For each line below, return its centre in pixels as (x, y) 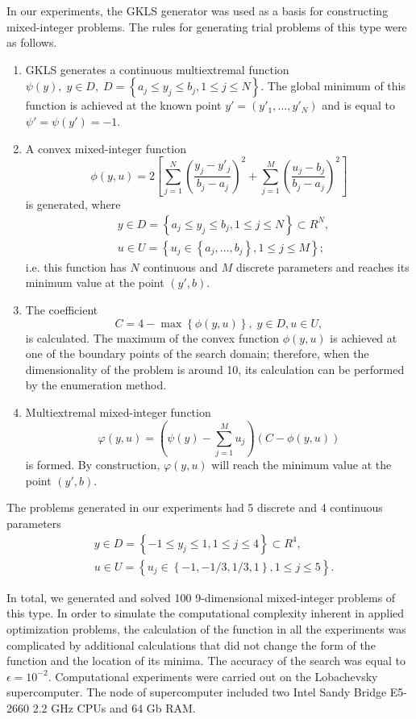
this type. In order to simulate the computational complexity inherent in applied (206, 613)
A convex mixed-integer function (106, 148)
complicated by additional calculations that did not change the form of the (191, 644)
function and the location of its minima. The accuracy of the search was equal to (206, 661)
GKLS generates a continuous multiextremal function (157, 69)
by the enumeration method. (96, 385)
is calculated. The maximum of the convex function (152, 337)
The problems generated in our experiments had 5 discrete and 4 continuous (195, 507)
